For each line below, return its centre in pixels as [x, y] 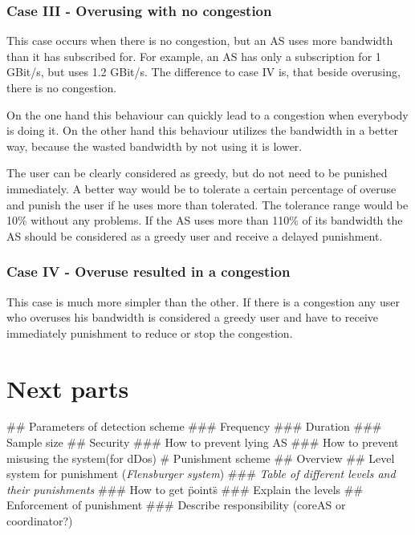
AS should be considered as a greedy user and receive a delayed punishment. [195, 235]
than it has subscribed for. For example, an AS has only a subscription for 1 [194, 56]
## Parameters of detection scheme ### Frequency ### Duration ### [194, 426]
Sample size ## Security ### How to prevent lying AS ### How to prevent [203, 442]
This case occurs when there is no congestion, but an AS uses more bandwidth [200, 41]
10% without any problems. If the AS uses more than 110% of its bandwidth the [205, 220]
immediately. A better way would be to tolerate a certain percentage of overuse [201, 188]
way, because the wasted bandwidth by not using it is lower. [155, 146]
